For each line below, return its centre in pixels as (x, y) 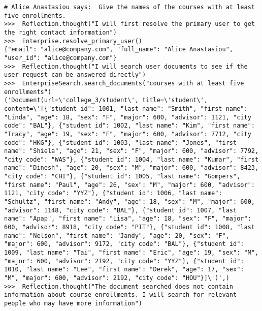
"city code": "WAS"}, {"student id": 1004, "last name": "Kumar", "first (132, 159)
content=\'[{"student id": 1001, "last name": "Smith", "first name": (126, 108)
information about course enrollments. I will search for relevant (121, 295)
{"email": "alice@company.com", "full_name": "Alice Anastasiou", (119, 50)
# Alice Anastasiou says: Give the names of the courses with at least (129, 7)
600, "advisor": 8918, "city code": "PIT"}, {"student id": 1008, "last (129, 227)
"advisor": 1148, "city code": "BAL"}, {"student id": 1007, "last (121, 210)
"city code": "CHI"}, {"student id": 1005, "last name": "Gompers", (122, 177)
